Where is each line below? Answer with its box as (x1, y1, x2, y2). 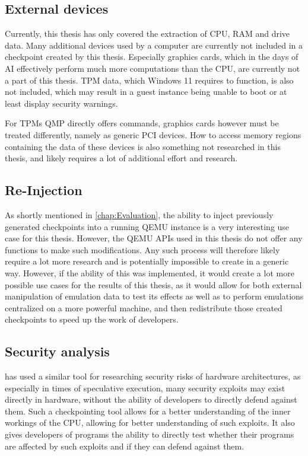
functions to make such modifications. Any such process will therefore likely (5, 243, 280, 256)
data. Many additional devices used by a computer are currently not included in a (5, 39, 303, 51)
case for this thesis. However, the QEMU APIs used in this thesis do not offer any (5, 232, 303, 244)
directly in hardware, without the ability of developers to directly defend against (5, 393, 297, 406)
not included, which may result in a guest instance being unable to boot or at (5, 85, 287, 98)
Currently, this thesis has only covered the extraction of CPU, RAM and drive (5, 27, 290, 40)
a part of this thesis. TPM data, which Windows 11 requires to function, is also (5, 74, 294, 86)
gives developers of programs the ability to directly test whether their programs (5, 428, 294, 441)
